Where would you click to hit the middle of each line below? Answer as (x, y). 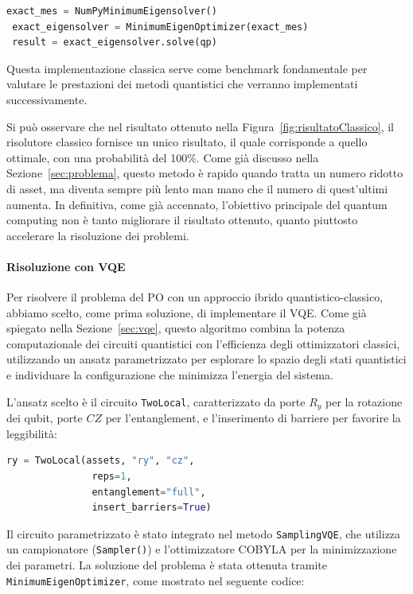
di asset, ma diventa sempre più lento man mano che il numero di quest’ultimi (197, 188)
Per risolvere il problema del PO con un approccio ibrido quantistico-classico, (195, 297)
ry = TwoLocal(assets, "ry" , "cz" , (101, 461)
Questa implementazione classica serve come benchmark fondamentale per (187, 68)
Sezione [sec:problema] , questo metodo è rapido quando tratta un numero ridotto (205, 173)
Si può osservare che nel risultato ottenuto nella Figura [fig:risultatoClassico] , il (201, 126)
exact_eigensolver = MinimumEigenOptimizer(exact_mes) (160, 27)
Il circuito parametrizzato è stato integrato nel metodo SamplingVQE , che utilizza (204, 533)
